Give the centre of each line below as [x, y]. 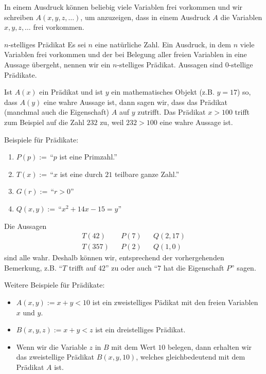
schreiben [19, 17]
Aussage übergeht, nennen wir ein [57, 64]
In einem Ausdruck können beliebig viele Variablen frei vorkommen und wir [123, 7]
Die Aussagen [25, 226]
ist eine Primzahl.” [88, 157]
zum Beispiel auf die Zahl [44, 122]
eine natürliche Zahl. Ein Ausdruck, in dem [163, 44]
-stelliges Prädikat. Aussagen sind [170, 64]
